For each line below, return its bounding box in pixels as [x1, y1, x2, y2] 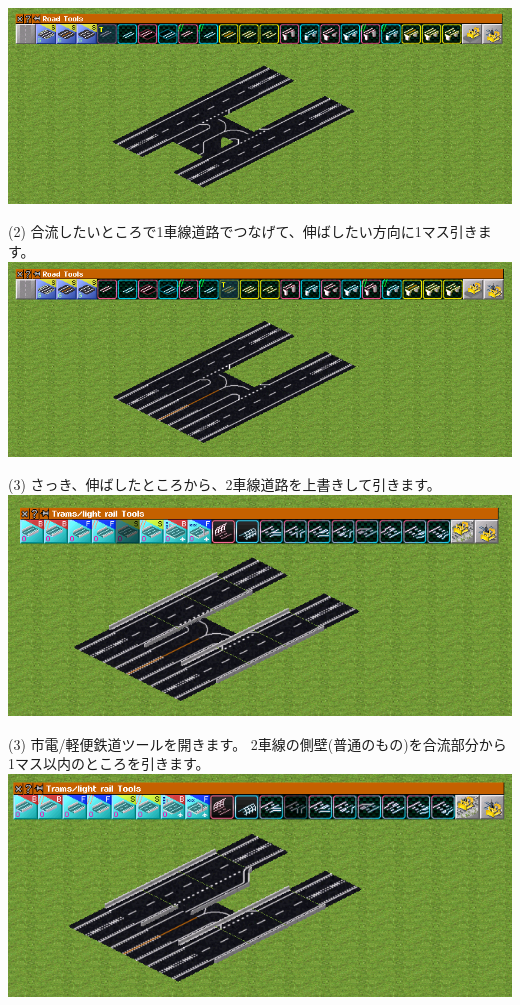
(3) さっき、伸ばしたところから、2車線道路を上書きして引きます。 [8, 474, 441, 495]
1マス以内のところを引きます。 [8, 753, 210, 774]
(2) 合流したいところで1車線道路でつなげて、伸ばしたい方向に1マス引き [8, 221, 478, 242]
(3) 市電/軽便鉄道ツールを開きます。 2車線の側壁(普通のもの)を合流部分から [8, 733, 507, 754]
